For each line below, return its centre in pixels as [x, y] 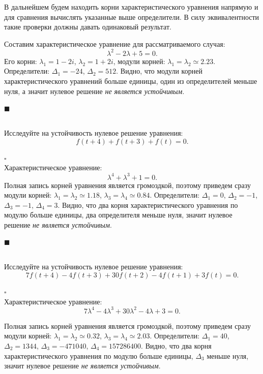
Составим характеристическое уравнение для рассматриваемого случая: [115, 43]
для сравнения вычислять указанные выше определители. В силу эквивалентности [132, 17]
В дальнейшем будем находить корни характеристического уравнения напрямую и [131, 7]
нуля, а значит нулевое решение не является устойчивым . [94, 91]
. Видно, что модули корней [159, 71]
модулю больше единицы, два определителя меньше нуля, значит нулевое [118, 215]
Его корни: [21, 61]
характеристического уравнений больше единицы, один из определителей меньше [131, 81]
